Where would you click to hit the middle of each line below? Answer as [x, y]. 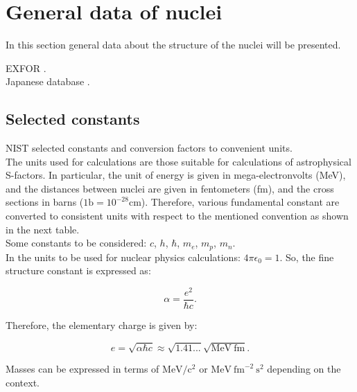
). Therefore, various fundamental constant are [240, 202]
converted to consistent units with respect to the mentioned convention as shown [177, 216]
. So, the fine [307, 257]
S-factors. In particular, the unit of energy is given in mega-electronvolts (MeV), [176, 175]
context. [23, 382]
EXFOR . [26, 68]
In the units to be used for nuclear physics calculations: [123, 257]
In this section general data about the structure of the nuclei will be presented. [173, 45]
